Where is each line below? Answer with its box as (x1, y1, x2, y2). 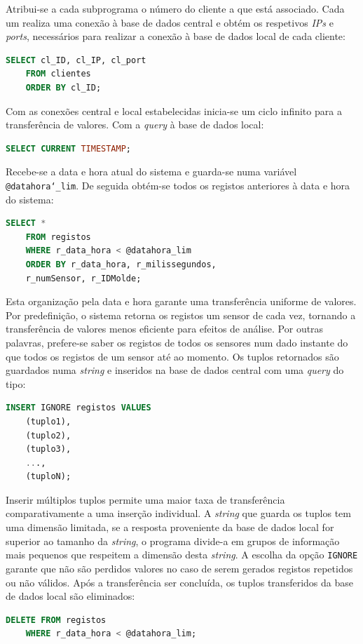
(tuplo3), (25, 444, 71, 455)
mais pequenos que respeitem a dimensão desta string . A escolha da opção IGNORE (6, 547, 358, 562)
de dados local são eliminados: (6, 589, 135, 603)
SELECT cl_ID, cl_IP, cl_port (6, 55, 146, 65)
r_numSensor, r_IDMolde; (25, 273, 142, 283)
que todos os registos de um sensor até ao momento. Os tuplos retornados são (6, 349, 339, 363)
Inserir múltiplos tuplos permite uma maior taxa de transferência (6, 492, 285, 507)
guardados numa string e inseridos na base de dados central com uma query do (6, 363, 344, 377)
